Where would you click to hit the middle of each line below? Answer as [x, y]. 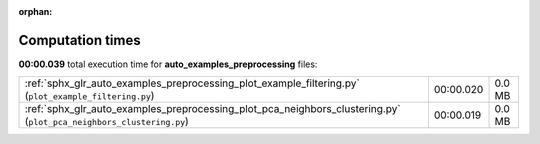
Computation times [79, 40]
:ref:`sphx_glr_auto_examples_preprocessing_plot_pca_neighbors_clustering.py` [212, 109]
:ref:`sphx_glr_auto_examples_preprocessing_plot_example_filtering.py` [192, 83]
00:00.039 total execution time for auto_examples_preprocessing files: [168, 64]
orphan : [35, 11]
